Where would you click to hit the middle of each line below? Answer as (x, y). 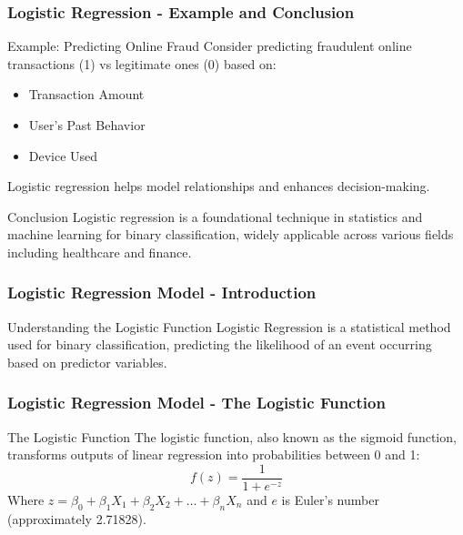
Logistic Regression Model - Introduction (162, 293)
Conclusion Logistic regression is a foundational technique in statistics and (215, 216)
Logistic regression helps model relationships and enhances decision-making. (219, 186)
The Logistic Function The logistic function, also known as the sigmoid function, (232, 436)
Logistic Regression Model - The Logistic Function (196, 403)
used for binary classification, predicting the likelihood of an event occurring (220, 344)
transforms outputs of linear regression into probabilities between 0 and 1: (214, 454)
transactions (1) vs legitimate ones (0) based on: (142, 63)
